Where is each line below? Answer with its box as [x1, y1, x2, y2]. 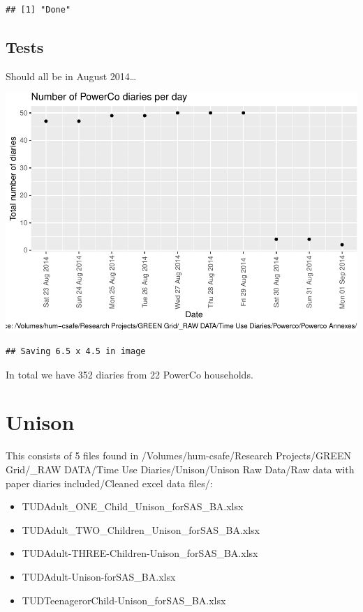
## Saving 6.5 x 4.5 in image [6, 346, 146, 357]
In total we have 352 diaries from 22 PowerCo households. [6, 367, 253, 381]
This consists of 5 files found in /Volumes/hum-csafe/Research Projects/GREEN [6, 448, 351, 463]
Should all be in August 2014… [6, 68, 137, 83]
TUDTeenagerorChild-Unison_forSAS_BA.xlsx [22, 592, 226, 607]
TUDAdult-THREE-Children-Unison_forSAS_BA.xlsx [22, 546, 258, 560]
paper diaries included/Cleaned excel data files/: [6, 475, 213, 490]
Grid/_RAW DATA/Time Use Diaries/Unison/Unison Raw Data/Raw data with [6, 461, 355, 476]
